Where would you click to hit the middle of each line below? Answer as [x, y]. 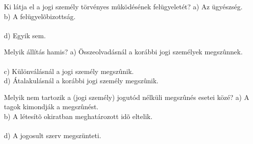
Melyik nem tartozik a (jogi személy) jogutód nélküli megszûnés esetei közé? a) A [127, 97]
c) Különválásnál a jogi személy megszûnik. [69, 71]
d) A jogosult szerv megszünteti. [53, 135]
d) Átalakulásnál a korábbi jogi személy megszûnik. [81, 81]
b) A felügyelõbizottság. [40, 16]
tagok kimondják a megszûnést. [51, 107]
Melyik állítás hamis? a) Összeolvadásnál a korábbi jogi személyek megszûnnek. [123, 52]
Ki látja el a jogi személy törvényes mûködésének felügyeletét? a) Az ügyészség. [123, 6]
